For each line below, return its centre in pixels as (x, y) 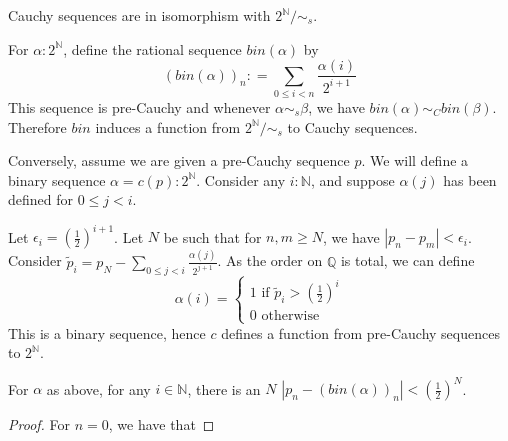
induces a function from (168, 126)
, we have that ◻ (161, 424)
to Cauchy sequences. (352, 126)
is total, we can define (407, 260)
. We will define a (415, 160)
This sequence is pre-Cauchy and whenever (139, 106)
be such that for (212, 236)
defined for (41, 199)
